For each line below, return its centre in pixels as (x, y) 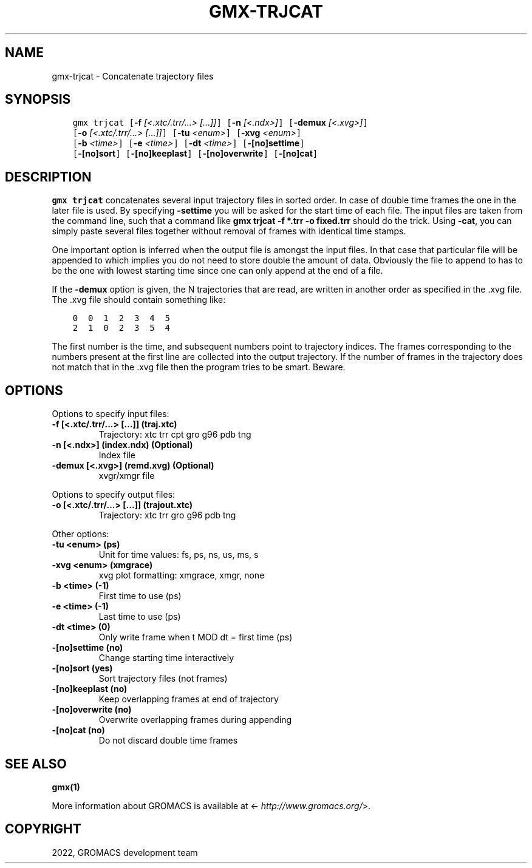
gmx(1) (66, 787)
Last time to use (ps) (140, 617)
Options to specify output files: (114, 495)
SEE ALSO (36, 764)
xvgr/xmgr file (127, 476)
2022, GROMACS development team (125, 852)
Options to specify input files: (111, 414)
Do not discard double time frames (168, 741)
